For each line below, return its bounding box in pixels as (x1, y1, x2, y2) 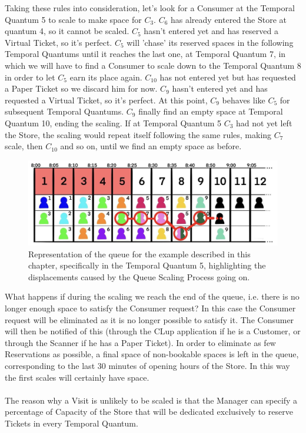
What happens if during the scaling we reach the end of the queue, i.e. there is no (5, 290, 300, 303)
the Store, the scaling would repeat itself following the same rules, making (5, 128, 272, 140)
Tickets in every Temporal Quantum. (5, 417, 138, 429)
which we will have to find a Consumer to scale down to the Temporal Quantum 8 (5, 59, 301, 71)
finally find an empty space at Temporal (138, 105, 283, 118)
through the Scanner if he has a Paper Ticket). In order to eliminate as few (5, 336, 276, 348)
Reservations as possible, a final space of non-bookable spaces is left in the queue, (5, 348, 299, 360)
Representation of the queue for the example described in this (28, 247, 251, 260)
